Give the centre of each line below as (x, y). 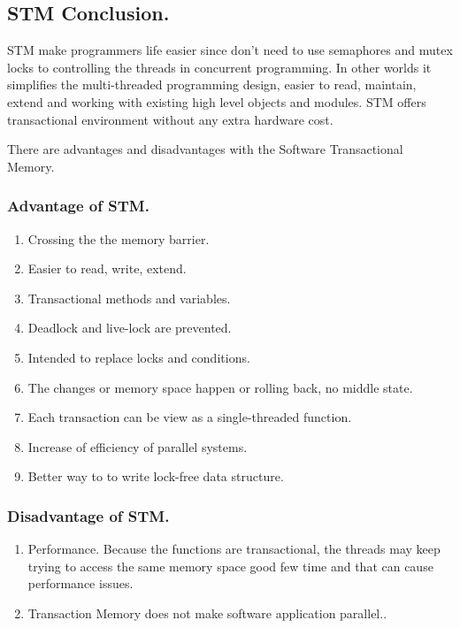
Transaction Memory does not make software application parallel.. (207, 613)
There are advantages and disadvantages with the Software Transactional (205, 149)
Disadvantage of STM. (88, 515)
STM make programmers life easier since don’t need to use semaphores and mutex (230, 50)
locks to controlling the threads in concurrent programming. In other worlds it (219, 67)
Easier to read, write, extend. (107, 268)
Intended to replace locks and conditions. (139, 357)
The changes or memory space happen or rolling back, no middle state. (220, 387)
